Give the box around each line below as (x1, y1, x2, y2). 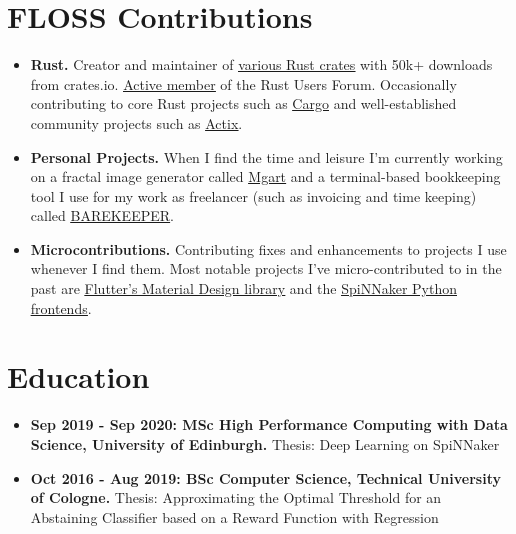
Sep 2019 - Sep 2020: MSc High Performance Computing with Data (30, 414, 508, 435)
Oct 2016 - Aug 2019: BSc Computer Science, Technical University (30, 467, 501, 488)
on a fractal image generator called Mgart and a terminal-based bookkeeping (30, 166, 501, 187)
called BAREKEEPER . (30, 205, 174, 226)
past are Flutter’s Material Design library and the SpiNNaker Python (30, 278, 457, 299)
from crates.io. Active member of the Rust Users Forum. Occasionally (30, 73, 457, 94)
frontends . (30, 297, 92, 318)
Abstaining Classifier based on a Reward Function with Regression (30, 506, 439, 527)
